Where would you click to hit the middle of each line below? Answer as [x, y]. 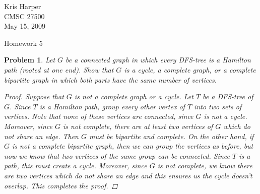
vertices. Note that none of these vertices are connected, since [99, 116]
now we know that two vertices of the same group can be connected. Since [117, 155]
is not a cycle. [225, 116]
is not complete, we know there [205, 166]
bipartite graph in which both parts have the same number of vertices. [111, 79]
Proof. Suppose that [34, 96]
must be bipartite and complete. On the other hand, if [171, 136]
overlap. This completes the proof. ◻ [61, 185]
